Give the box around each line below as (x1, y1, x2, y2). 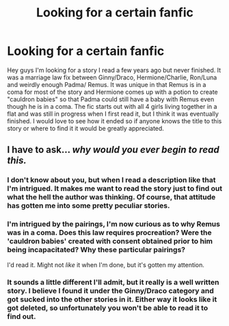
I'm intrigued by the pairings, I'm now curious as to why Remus (7, 219, 221, 229)
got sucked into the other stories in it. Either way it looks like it (7, 294, 217, 304)
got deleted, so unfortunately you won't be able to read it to (7, 303, 208, 313)
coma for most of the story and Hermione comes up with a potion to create (7, 88, 219, 96)
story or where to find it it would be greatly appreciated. (7, 124, 164, 132)
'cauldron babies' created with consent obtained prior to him (7, 236, 213, 246)
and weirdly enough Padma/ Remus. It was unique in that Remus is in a (7, 80, 206, 88)
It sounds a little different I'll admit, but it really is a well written (7, 277, 219, 287)
